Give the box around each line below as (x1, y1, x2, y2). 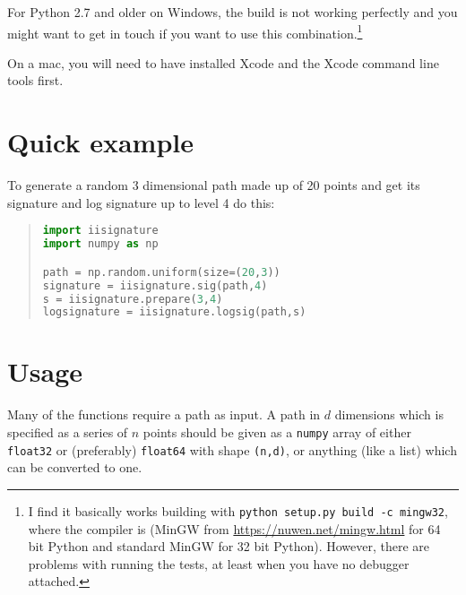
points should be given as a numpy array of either (142, 422, 411, 441)
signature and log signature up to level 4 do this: (7, 193, 275, 211)
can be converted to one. (7, 458, 142, 477)
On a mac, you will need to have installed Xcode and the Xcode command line (7, 53, 439, 72)
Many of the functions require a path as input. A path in (7, 405, 321, 424)
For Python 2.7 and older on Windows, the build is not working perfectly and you (7, 3, 458, 21)
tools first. (7, 71, 64, 90)
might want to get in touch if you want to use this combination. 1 (7, 21, 363, 42)
